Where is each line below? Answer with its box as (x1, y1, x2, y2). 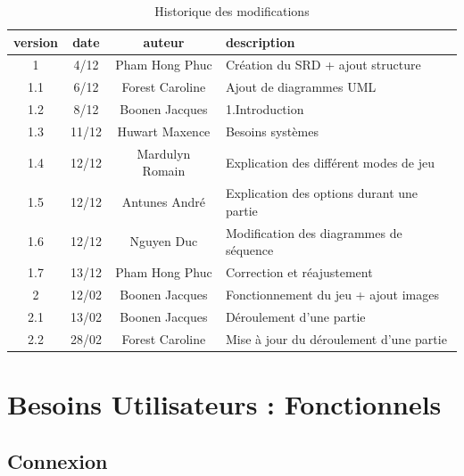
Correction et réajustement (225, 263, 373, 282)
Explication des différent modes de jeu (225, 152, 435, 171)
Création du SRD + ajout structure (225, 55, 421, 74)
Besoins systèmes (225, 121, 319, 140)
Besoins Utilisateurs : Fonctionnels (7, 385, 442, 422)
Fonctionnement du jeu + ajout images (225, 284, 439, 303)
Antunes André (121, 193, 205, 211)
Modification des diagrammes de (225, 223, 402, 242)
